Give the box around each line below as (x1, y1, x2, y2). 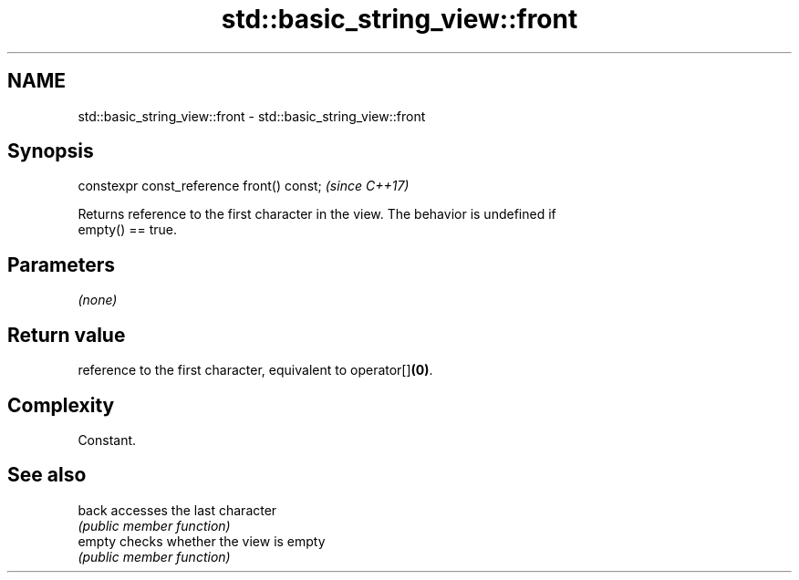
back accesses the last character (78, 502, 277, 518)
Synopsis (7, 140, 94, 163)
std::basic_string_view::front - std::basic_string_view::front (78, 108, 426, 124)
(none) (78, 292, 118, 308)
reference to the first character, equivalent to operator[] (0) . (78, 362, 433, 378)
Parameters (7, 253, 115, 276)
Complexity (7, 393, 115, 417)
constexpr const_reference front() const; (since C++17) (78, 178, 410, 194)
